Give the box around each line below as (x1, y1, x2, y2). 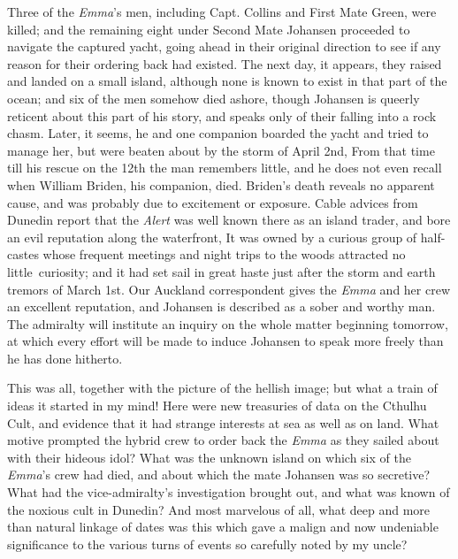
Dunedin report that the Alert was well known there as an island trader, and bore (7, 211, 451, 229)
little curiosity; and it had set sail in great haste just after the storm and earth (7, 262, 436, 280)
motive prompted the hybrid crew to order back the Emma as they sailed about (7, 431, 439, 449)
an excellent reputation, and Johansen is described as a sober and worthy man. (7, 297, 436, 316)
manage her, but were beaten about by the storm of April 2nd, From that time (7, 141, 435, 159)
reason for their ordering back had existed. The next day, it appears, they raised (7, 54, 442, 73)
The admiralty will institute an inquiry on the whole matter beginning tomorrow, (7, 314, 448, 333)
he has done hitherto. (7, 348, 123, 367)
